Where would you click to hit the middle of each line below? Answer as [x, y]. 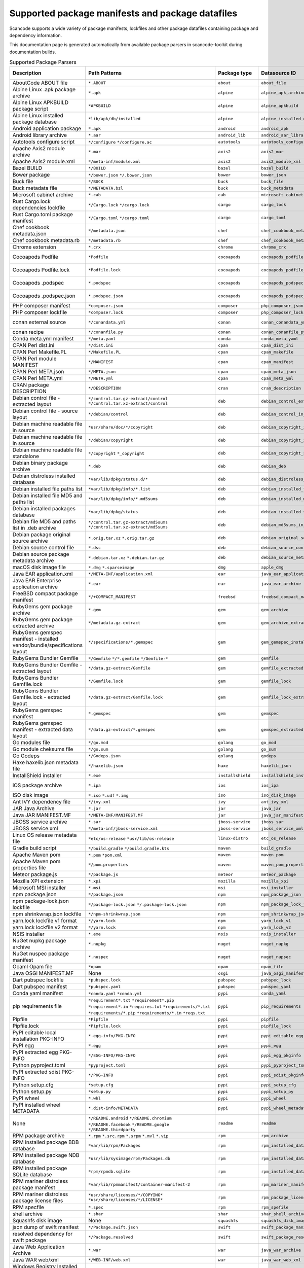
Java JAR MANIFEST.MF [42, 815]
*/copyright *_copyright [116, 454]
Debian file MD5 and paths [44, 521]
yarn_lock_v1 [276, 921]
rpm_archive [275, 1135]
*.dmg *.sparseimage [111, 568]
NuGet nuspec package [41, 954]
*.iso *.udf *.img [108, 796]
